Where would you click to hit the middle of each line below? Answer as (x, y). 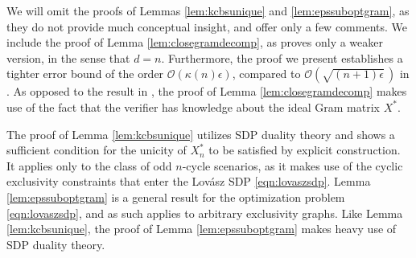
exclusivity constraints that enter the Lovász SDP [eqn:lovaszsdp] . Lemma (189, 181)
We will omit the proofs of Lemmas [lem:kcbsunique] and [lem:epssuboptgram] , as (208, 10)
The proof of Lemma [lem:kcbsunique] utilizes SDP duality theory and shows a (201, 134)
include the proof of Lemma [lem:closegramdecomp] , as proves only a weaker (195, 42)
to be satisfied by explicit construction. (305, 150)
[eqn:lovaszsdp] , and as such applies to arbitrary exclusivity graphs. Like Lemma (205, 213)
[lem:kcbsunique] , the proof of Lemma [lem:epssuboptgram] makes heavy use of (202, 229)
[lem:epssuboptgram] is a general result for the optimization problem (176, 197)
